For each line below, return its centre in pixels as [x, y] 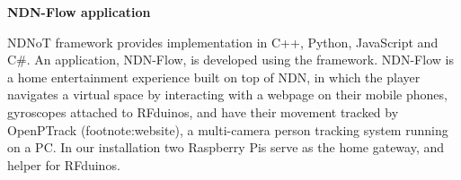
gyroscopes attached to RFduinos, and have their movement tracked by [203, 111]
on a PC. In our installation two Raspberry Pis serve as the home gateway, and [226, 147]
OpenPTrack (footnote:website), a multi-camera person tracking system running [228, 129]
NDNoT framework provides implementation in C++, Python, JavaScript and [223, 42]
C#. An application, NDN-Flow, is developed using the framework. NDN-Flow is [230, 60]
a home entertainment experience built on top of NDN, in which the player [214, 77]
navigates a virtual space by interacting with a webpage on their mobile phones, [227, 94]
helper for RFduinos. [64, 164]
